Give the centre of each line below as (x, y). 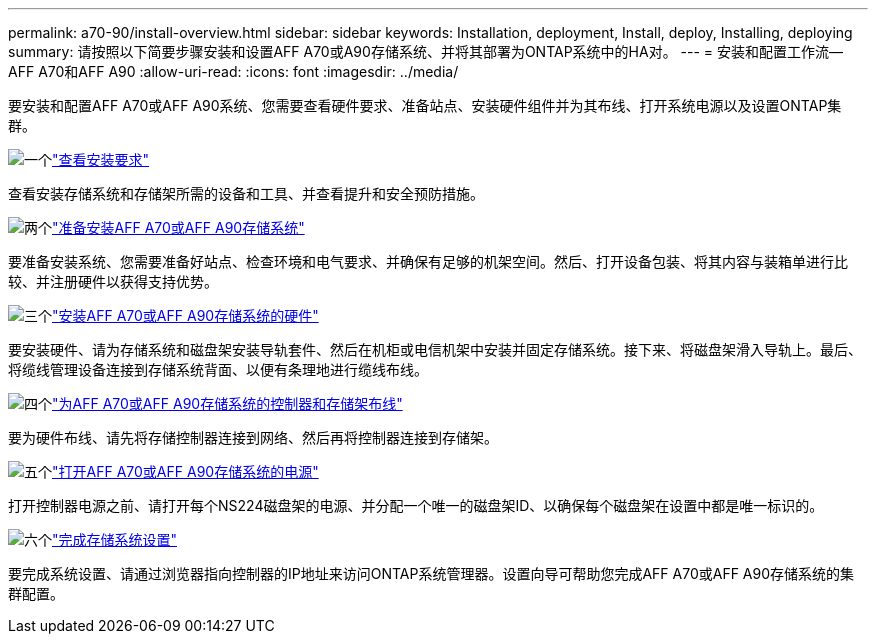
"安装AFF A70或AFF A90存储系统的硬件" (185, 315)
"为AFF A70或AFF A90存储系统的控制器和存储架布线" (227, 403)
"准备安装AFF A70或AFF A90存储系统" (178, 227)
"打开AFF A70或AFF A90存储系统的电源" (185, 471)
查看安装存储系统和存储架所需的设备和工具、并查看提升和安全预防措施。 (246, 193)
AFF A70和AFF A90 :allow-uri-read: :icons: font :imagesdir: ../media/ (233, 71)
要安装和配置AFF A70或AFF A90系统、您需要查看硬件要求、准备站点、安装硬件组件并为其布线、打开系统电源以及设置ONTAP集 (425, 105)
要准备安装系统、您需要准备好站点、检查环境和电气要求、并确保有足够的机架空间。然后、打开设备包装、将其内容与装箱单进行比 (428, 261)
